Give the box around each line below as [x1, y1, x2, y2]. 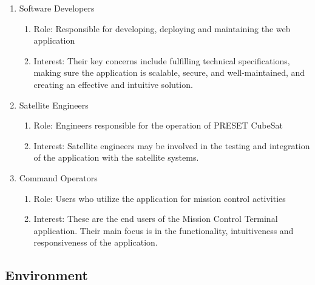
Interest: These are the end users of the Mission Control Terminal [33, 212, 278, 225]
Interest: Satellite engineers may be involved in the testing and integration [33, 139, 310, 152]
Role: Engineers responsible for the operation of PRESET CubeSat [33, 119, 283, 132]
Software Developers [19, 2, 95, 14]
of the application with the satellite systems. [33, 151, 199, 164]
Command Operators [19, 171, 98, 184]
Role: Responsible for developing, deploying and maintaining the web [33, 22, 291, 35]
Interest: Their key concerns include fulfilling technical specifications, [33, 54, 290, 67]
